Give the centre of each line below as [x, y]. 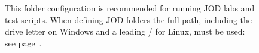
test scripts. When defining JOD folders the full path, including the [129, 19]
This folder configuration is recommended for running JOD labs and [130, 8]
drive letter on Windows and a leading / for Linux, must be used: [125, 31]
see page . [23, 43]
